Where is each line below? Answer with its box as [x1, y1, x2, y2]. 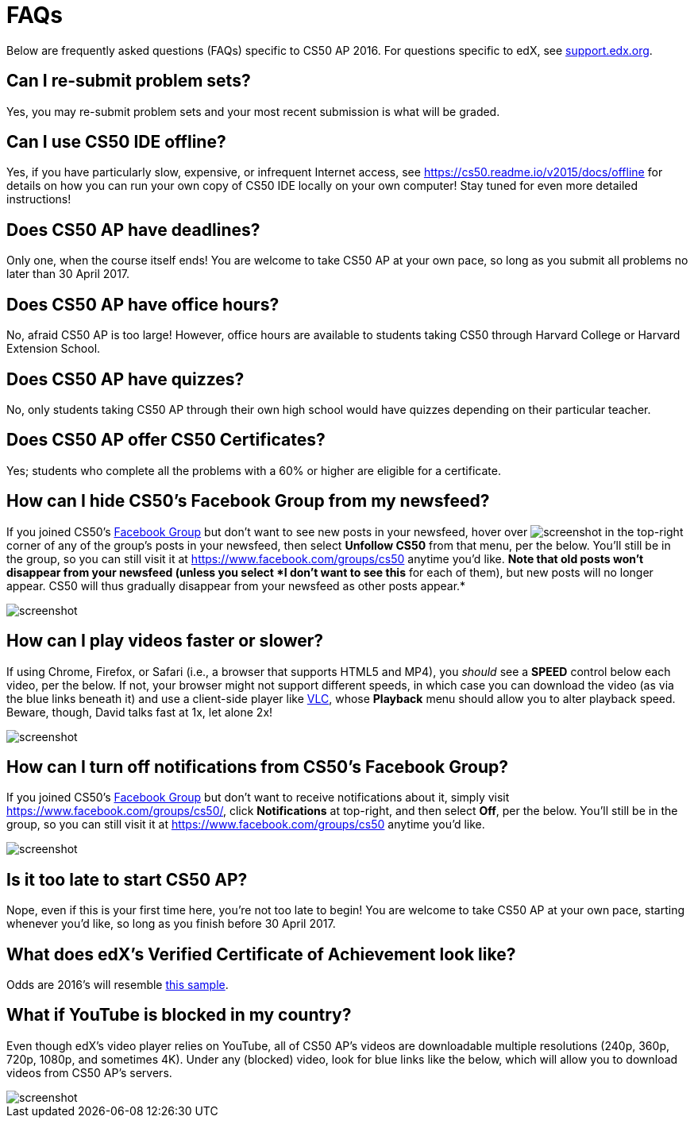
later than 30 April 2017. [6, 267, 130, 281]
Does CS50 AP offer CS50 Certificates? [6, 430, 326, 450]
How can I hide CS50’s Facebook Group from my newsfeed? [6, 491, 490, 512]
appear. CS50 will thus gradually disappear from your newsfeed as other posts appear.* [6, 578, 466, 593]
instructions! [6, 192, 71, 207]
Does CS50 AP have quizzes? [6, 369, 245, 389]
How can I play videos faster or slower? [6, 631, 324, 651]
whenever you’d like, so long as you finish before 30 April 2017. [6, 917, 336, 931]
